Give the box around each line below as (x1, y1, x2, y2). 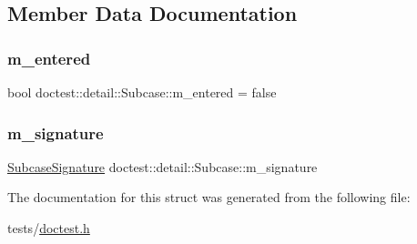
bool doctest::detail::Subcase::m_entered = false (7, 83, 277, 101)
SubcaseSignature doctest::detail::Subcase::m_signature (7, 157, 318, 176)
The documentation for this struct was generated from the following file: (7, 188, 411, 207)
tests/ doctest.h (7, 219, 90, 237)
